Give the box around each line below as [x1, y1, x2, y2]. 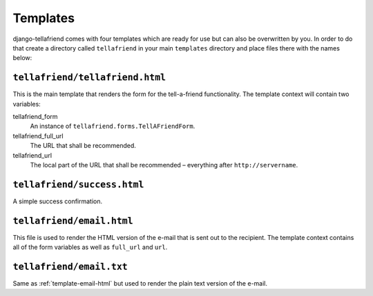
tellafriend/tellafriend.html [12, 72, 166, 83]
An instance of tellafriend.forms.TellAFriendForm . [30, 122, 195, 131]
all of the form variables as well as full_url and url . [12, 243, 168, 252]
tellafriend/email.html [12, 215, 134, 226]
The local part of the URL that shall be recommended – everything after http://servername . [30, 160, 298, 169]
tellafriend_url [12, 151, 52, 159]
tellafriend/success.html [12, 178, 144, 190]
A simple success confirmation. [12, 197, 103, 205]
